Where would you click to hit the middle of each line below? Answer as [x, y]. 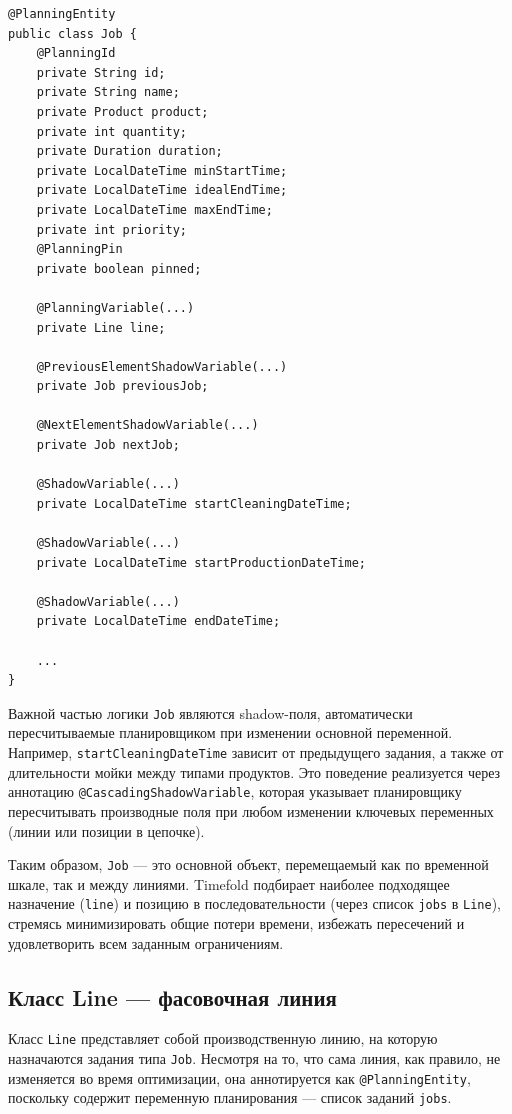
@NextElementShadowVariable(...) [147, 425]
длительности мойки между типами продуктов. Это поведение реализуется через [254, 771]
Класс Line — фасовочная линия [172, 996]
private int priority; [111, 229]
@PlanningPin [79, 249]
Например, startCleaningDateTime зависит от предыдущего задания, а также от [256, 752]
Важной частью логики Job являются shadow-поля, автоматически [210, 712]
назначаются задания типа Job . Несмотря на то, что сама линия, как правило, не [254, 1058]
